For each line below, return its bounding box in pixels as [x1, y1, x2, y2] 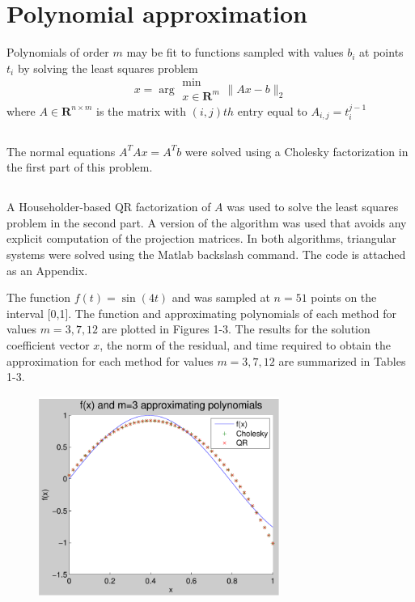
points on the [311, 289, 377, 306]
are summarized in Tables [278, 352, 406, 369]
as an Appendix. [6, 261, 88, 278]
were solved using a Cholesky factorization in [184, 142, 409, 159]
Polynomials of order [6, 44, 109, 61]
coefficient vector [6, 337, 90, 354]
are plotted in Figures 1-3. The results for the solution [101, 320, 371, 337]
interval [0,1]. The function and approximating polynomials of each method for [6, 304, 397, 321]
